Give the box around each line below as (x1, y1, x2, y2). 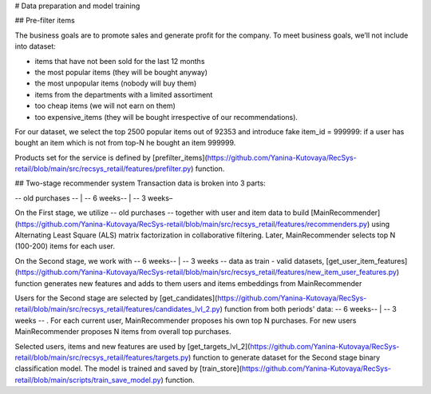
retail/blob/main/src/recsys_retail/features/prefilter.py (14, 164, 192, 173)
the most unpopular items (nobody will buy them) (34, 78, 197, 88)
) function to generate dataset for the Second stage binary (188, 352, 381, 362)
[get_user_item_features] (326, 256, 408, 265)
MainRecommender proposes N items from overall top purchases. (14, 327, 231, 336)
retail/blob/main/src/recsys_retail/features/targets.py (14, 352, 189, 362)
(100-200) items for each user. (14, 241, 116, 251)
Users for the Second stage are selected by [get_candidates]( (14, 293, 218, 303)
